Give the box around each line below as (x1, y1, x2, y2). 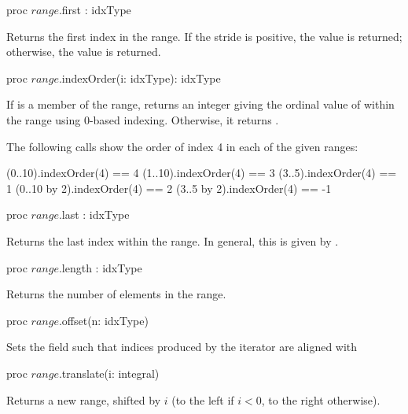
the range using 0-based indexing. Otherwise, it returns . (6, 111, 279, 128)
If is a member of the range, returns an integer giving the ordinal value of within (6, 96, 395, 113)
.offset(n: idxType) (58, 312, 149, 328)
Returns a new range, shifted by (6, 391, 161, 408)
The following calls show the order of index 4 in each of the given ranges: (6, 138, 358, 154)
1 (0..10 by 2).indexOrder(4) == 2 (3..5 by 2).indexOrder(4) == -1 (6, 179, 332, 196)
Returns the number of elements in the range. (6, 286, 226, 302)
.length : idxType (58, 259, 142, 275)
